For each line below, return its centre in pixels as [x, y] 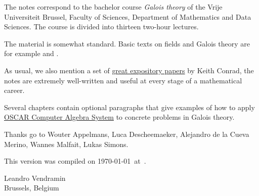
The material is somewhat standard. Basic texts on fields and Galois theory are [127, 43]
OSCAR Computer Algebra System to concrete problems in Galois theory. [119, 117]
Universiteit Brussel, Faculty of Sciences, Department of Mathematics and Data [128, 16]
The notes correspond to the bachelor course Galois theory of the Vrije [113, 7]
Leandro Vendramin [35, 178]
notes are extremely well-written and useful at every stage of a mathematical [123, 80]
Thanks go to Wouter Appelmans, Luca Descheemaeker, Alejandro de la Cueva [127, 134]
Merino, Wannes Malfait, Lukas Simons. [66, 144]
